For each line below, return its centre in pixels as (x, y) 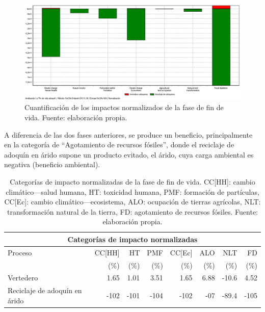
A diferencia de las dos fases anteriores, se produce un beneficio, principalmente (128, 134)
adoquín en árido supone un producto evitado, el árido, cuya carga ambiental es (129, 154)
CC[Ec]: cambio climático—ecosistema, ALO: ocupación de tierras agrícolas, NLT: (132, 202)
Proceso (20, 252)
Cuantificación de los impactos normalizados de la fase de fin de (124, 107)
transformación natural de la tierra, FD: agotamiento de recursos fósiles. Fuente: (132, 211)
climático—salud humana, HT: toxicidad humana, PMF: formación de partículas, (132, 191)
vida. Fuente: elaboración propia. (76, 117)
